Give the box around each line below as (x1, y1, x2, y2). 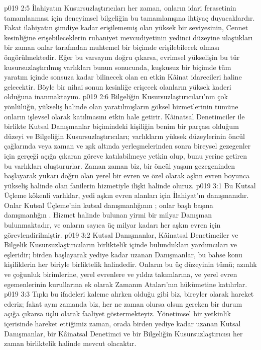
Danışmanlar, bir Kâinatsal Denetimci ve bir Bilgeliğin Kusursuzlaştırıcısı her (4, 328, 243, 338)
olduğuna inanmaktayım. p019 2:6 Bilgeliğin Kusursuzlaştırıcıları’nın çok (4, 91, 228, 102)
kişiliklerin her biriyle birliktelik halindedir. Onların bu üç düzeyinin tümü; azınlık (4, 259, 257, 269)
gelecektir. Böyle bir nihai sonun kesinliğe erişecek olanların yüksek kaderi (4, 81, 231, 92)
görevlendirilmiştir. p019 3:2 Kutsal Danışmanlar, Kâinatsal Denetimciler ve (4, 229, 238, 240)
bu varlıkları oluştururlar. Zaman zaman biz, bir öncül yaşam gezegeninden (4, 160, 235, 171)
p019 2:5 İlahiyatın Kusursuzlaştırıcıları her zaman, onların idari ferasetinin (4, 3, 236, 13)
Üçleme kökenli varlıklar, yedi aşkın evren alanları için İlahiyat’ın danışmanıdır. (4, 190, 249, 200)
